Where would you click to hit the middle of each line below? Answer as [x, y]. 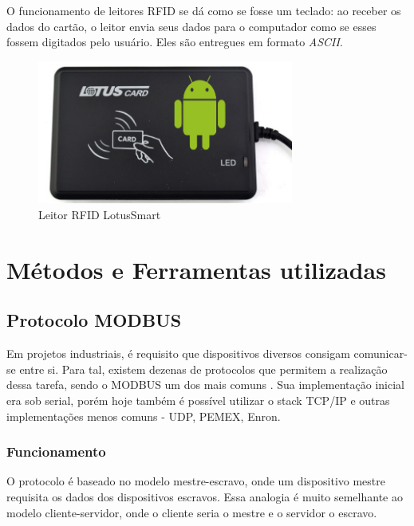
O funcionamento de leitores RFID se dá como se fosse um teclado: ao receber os [204, 10]
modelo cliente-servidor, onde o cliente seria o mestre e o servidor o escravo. [192, 512]
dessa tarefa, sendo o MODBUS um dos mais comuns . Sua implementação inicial [206, 385]
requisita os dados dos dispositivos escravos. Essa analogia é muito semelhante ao [205, 496]
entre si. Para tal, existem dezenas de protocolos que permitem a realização [203, 369]
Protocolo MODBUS [94, 320]
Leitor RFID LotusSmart [100, 215]
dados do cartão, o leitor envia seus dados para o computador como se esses [191, 26]
